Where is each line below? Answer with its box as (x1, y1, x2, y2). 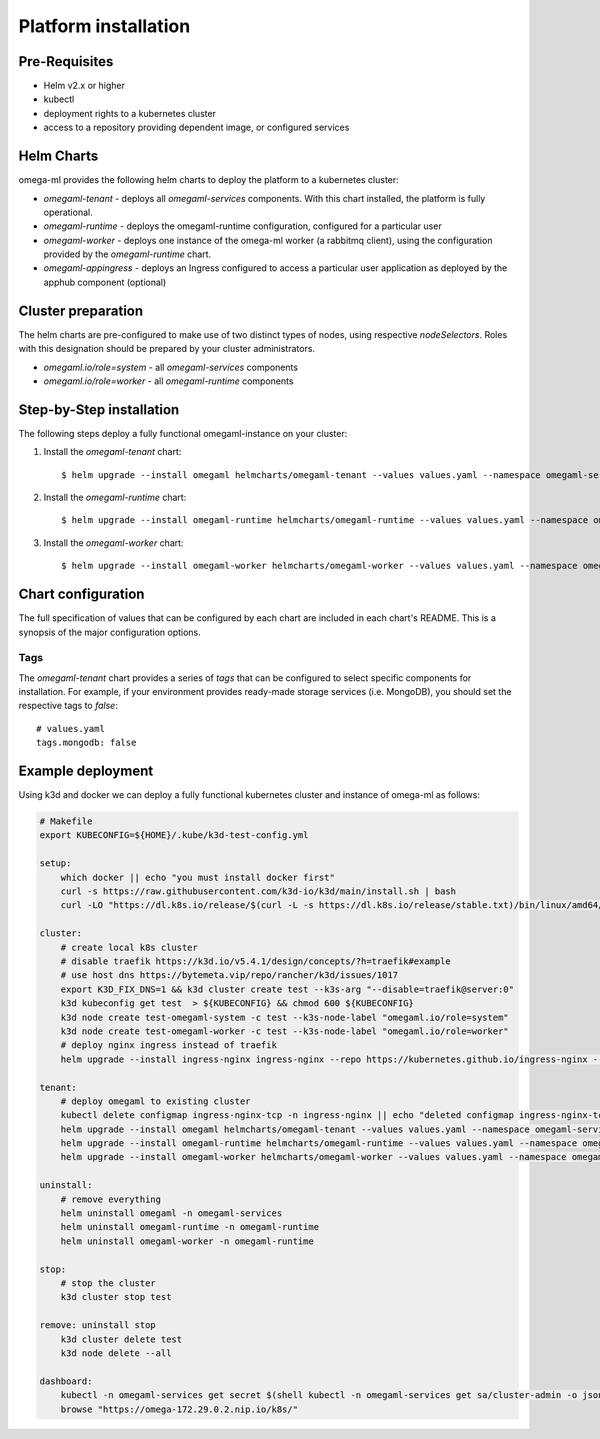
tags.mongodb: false (36, 737, 137, 749)
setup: (39, 858, 72, 869)
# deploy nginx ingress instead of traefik (60, 1040, 277, 1051)
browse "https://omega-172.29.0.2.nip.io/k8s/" (60, 1403, 299, 1415)
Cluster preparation (18, 302, 144, 319)
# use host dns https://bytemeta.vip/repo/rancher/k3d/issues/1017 (60, 970, 399, 981)
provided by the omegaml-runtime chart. (43, 248, 212, 260)
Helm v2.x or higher (43, 80, 125, 92)
